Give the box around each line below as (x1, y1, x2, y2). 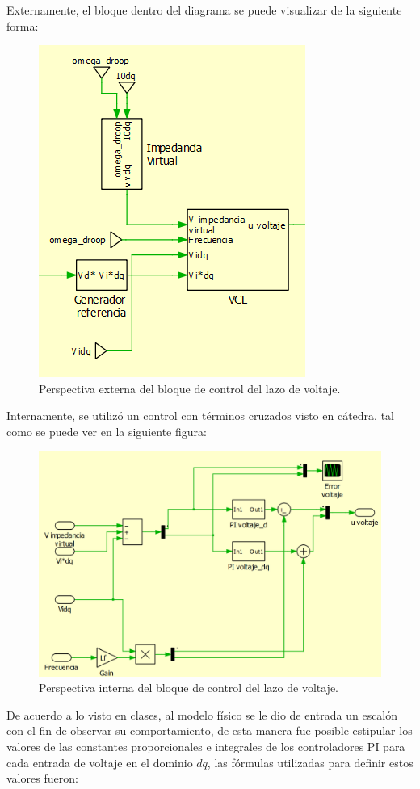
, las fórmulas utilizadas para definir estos (207, 753, 414, 770)
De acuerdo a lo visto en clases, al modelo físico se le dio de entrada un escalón (6, 706, 398, 723)
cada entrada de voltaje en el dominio (6, 753, 193, 770)
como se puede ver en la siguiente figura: (6, 422, 207, 439)
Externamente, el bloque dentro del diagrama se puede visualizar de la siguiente (6, 2, 402, 18)
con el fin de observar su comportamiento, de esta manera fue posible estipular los (6, 722, 413, 739)
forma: (6, 17, 39, 34)
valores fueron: (6, 770, 78, 787)
